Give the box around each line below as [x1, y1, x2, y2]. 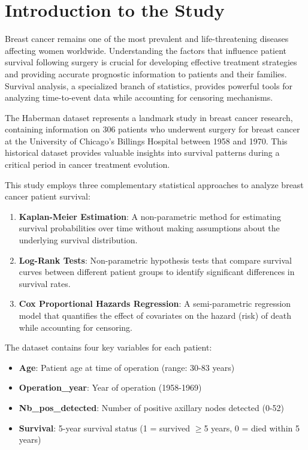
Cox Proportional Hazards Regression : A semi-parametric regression [19, 297, 291, 310]
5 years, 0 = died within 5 [204, 421, 300, 434]
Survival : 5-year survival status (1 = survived [19, 421, 191, 434]
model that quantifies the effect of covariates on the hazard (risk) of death [19, 309, 291, 321]
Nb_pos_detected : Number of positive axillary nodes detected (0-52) [19, 401, 285, 413]
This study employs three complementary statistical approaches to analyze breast [5, 178, 304, 191]
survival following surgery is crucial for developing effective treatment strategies [5, 56, 297, 68]
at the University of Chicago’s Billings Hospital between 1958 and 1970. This [5, 134, 288, 147]
